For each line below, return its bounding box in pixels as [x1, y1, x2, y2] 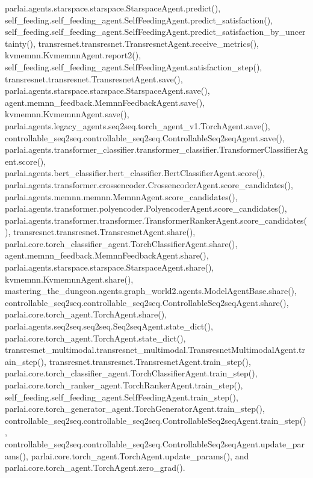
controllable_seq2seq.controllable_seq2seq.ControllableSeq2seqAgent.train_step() [5, 414, 306, 426]
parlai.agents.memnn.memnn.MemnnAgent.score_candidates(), [5, 190, 238, 203]
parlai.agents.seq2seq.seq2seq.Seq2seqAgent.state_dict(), [5, 320, 213, 332]
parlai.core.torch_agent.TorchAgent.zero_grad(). [5, 461, 185, 474]
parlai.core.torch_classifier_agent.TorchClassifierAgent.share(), [5, 237, 238, 250]
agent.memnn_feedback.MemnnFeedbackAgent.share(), [5, 249, 209, 262]
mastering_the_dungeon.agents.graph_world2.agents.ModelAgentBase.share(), [5, 284, 297, 297]
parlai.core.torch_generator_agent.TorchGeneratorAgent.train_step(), [5, 402, 265, 415]
